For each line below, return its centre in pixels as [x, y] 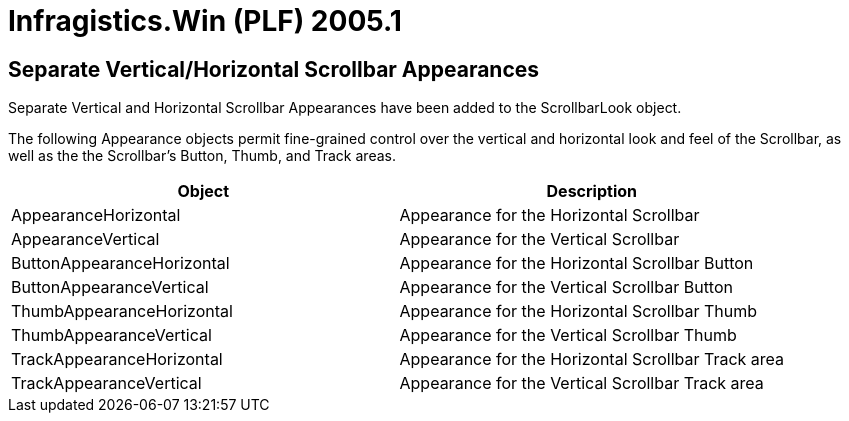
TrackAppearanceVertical [106, 383]
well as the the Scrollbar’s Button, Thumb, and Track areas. [202, 156]
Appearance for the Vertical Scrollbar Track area [581, 383]
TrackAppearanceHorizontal [117, 359]
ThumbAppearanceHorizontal [122, 311]
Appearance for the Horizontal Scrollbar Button [576, 263]
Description [591, 191]
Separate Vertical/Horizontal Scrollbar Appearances [274, 69]
